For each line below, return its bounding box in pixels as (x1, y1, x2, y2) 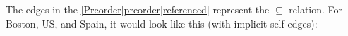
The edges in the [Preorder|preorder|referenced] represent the (6, 2, 270, 16)
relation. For (289, 2, 343, 16)
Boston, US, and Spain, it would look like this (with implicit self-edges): (6, 16, 318, 30)
